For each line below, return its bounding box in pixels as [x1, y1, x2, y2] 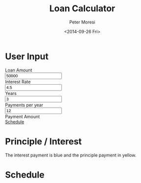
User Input [5, 51, 49, 62]
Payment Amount [5, 114, 40, 119]
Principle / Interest [5, 136, 82, 147]
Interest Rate [5, 79, 31, 85]
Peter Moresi [69, 19, 95, 25]
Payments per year [5, 102, 43, 108]
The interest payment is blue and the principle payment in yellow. [5, 152, 137, 158]
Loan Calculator [49, 3, 116, 14]
